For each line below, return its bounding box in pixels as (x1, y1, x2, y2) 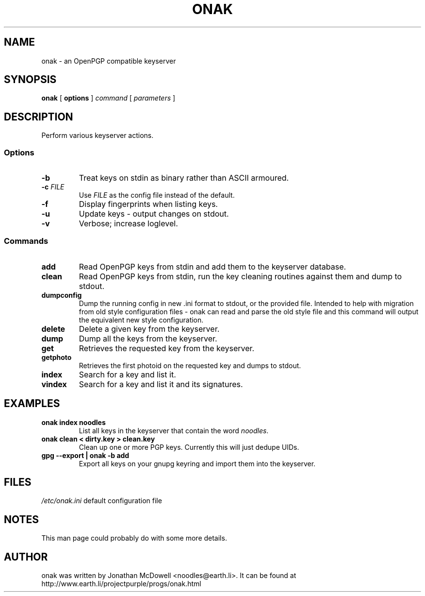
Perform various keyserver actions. (41, 131, 154, 140)
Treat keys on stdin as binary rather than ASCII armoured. (79, 173, 289, 183)
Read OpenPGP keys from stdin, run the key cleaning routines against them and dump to (79, 271, 402, 281)
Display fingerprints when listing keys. (79, 199, 218, 209)
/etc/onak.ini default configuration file (41, 496, 162, 505)
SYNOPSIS (4, 73, 57, 86)
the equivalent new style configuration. (79, 315, 204, 324)
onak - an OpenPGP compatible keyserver (41, 56, 176, 65)
